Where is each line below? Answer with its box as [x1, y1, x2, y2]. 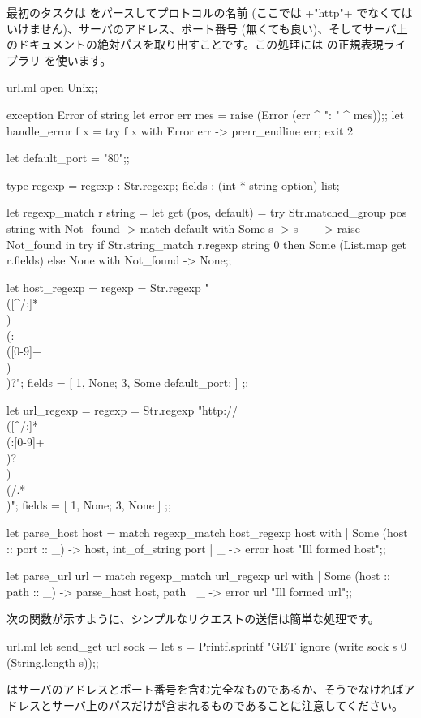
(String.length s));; [6, 653, 99, 670]
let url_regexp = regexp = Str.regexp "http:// [6, 401, 238, 418]
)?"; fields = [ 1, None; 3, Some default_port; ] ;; [6, 374, 249, 391]
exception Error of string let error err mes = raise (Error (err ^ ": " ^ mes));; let [6, 105, 405, 123]
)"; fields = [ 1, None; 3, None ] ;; [6, 497, 171, 514]
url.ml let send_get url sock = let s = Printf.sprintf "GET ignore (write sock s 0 [6, 638, 406, 654]
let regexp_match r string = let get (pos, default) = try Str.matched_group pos [6, 204, 407, 221]
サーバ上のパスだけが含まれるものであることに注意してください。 [51, 696, 403, 713]
